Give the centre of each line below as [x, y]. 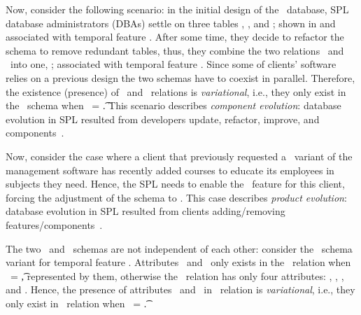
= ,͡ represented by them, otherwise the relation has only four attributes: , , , [177, 275]
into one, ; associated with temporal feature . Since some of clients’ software [173, 64]
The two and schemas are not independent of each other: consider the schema [179, 248]
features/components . [54, 224]
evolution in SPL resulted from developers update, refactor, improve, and [163, 119]
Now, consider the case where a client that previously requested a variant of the [179, 156]
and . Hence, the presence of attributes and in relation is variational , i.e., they [180, 289]
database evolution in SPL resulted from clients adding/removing [146, 211]
